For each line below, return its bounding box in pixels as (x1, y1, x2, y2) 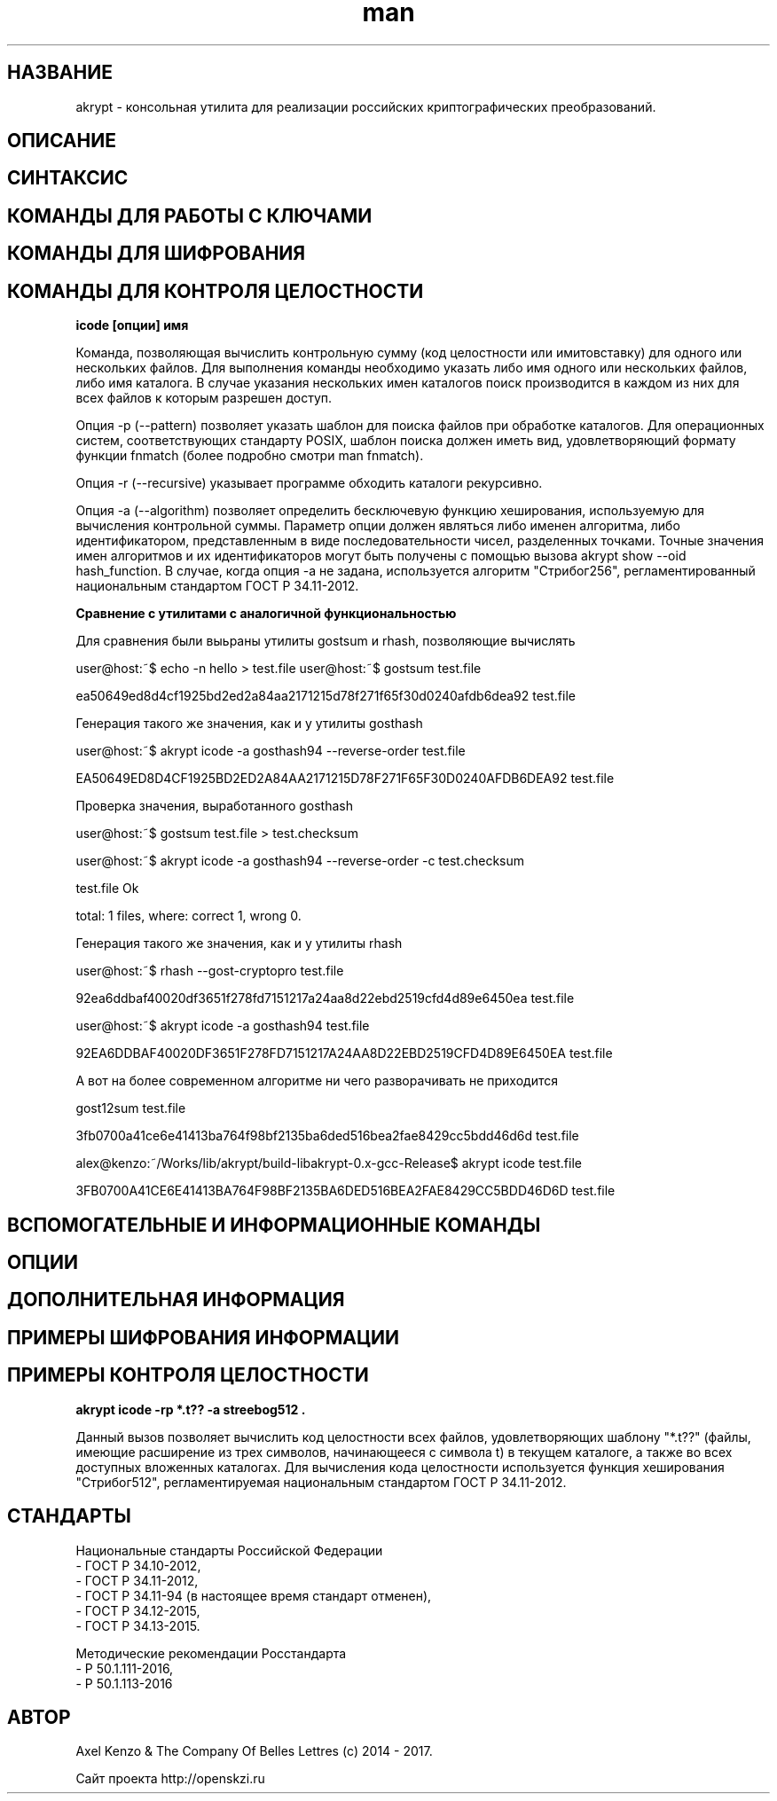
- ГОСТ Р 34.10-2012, (75, 1557, 201, 1573)
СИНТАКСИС (7, 167, 129, 190)
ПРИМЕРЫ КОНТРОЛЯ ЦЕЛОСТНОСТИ (7, 1364, 369, 1387)
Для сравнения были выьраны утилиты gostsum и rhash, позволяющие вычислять (75, 633, 576, 649)
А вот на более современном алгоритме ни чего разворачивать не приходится (75, 1073, 558, 1089)
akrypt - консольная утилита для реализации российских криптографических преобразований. (75, 98, 656, 114)
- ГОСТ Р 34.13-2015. (75, 1617, 200, 1633)
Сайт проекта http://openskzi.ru (75, 1771, 265, 1787)
